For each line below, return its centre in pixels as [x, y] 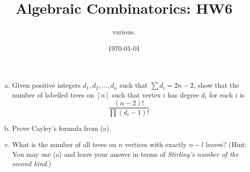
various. [124, 32]
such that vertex [136, 94]
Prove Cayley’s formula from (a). [62, 128]
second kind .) [32, 163]
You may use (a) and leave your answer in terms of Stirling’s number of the [125, 154]
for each [221, 94]
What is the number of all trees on [64, 144]
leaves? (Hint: [226, 144]
